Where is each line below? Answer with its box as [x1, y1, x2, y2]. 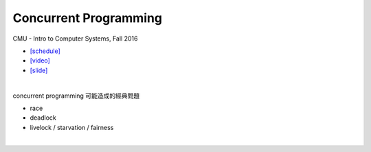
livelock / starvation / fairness [30, 123, 114, 131]
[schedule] [30, 47, 61, 55]
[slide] [30, 66, 48, 74]
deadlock [30, 113, 56, 122]
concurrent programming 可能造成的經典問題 [12, 91, 140, 100]
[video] [30, 56, 51, 65]
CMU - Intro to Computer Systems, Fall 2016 [12, 34, 138, 43]
